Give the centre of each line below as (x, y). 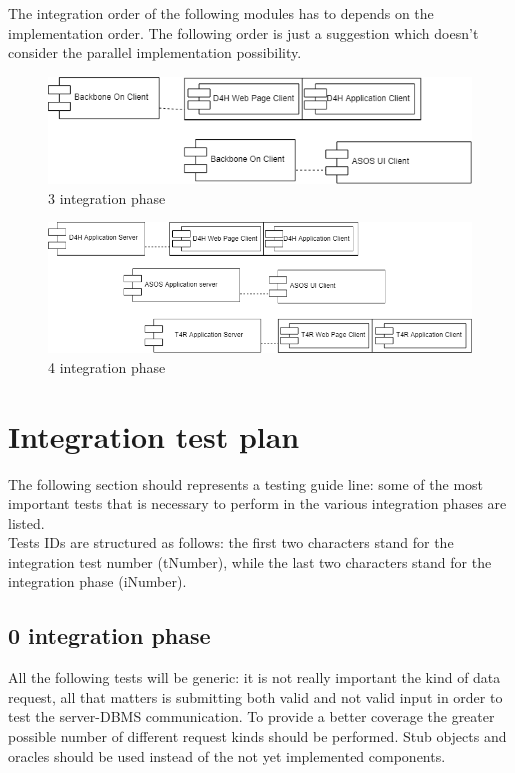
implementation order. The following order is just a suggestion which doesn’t (243, 32)
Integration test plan (154, 435)
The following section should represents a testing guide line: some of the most (246, 483)
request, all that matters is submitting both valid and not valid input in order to (255, 696)
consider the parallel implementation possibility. (155, 52)
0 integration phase (109, 635)
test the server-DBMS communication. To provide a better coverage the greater (251, 716)
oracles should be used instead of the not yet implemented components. (227, 755)
